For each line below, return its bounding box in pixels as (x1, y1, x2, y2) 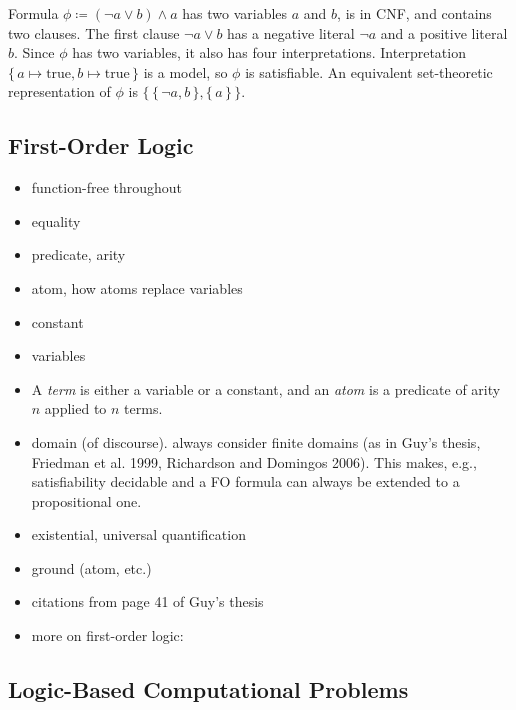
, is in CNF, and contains (337, 3, 492, 23)
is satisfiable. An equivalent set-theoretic (245, 61, 493, 82)
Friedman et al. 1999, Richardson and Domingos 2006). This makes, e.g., (31, 451, 477, 472)
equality (31, 210, 81, 231)
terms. (124, 398, 163, 419)
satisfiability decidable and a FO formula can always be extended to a (31, 471, 460, 492)
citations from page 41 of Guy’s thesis (31, 591, 264, 612)
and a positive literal (380, 22, 508, 43)
